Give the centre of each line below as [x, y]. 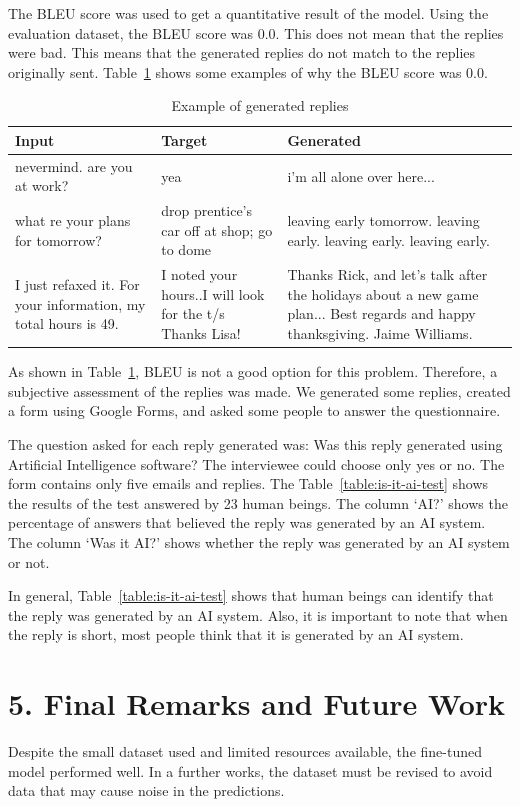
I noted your [199, 274]
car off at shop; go [217, 229]
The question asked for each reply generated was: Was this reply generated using [255, 443]
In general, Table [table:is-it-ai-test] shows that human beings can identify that [251, 595]
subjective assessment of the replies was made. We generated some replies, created [259, 390]
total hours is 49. [67, 323]
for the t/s [193, 313]
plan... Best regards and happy [381, 313]
